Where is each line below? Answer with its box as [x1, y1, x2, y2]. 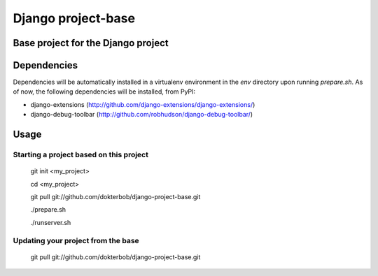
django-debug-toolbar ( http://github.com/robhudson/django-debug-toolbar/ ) [30, 110, 253, 119]
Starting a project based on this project [13, 150, 148, 160]
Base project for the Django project [13, 37, 169, 49]
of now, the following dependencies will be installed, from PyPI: [13, 87, 196, 96]
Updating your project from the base [13, 235, 139, 245]
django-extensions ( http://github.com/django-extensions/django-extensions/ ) [30, 100, 255, 108]
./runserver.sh [30, 218, 71, 226]
